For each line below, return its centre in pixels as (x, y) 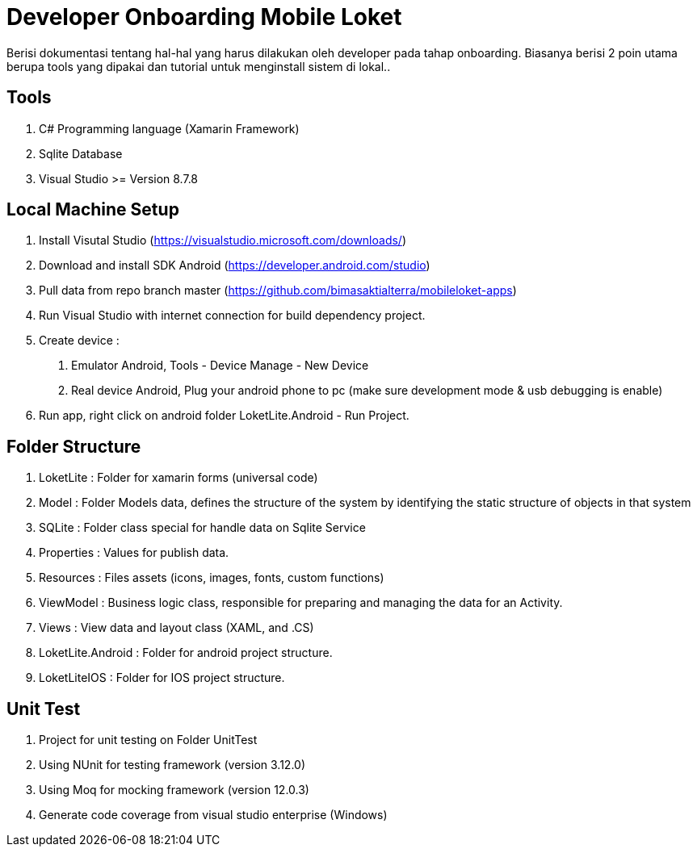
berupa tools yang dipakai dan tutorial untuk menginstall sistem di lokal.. (199, 66)
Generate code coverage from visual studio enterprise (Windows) (213, 815)
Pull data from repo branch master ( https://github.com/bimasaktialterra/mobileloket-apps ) (278, 291)
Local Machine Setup (93, 210)
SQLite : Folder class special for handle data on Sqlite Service (202, 528)
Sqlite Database (81, 153)
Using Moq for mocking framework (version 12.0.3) (174, 790)
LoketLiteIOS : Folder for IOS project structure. (162, 678)
